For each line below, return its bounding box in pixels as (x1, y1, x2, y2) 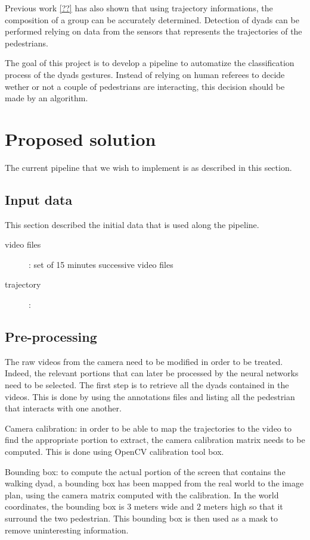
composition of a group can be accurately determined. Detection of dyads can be (5, 13, 299, 26)
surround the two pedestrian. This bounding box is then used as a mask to (5, 511, 278, 524)
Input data (5, 190, 73, 208)
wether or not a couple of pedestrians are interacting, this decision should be (5, 80, 285, 92)
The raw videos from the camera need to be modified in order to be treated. (5, 355, 283, 367)
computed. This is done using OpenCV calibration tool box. (5, 445, 224, 457)
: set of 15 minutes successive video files (29, 258, 173, 270)
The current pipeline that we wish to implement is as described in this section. (5, 161, 292, 173)
